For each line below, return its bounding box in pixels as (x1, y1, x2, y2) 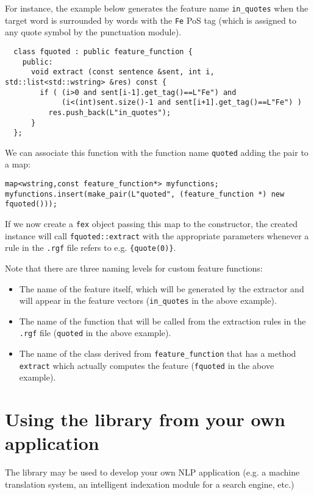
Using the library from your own (5, 407, 285, 432)
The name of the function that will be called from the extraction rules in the (19, 314, 306, 327)
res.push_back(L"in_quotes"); (48, 108, 171, 117)
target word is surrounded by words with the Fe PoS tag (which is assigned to (5, 13, 296, 26)
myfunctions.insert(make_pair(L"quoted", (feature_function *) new (5, 189, 285, 198)
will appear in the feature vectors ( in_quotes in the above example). (19, 294, 277, 307)
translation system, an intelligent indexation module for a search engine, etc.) (5, 477, 294, 490)
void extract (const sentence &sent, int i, (30, 68, 215, 77)
